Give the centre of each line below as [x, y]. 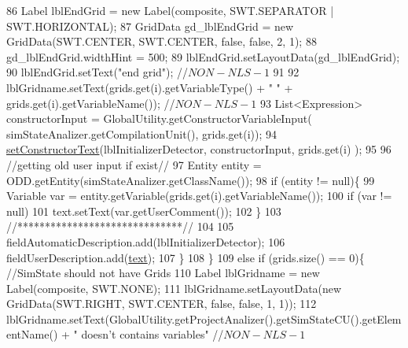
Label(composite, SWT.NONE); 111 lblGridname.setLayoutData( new [174, 288]
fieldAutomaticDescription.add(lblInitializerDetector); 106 [146, 241]
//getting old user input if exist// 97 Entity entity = [134, 164]
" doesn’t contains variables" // [149, 334]
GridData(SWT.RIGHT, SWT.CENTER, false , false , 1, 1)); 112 [162, 304]
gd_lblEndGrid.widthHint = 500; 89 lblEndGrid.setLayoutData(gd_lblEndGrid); [203, 56]
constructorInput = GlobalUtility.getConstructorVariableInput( [159, 118]
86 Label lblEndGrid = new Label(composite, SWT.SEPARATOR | [170, 10]
